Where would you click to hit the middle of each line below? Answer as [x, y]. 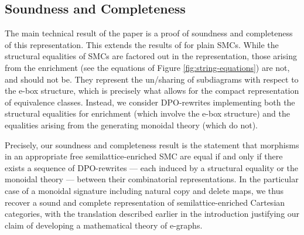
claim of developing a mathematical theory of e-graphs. [104, 225]
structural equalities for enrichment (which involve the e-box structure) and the [147, 113]
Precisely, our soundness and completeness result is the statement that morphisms [152, 144]
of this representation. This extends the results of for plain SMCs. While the [142, 44]
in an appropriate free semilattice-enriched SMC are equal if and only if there [144, 156]
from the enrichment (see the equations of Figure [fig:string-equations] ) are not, [147, 67]
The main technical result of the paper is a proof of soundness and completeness [149, 33]
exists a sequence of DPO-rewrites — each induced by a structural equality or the [152, 167]
